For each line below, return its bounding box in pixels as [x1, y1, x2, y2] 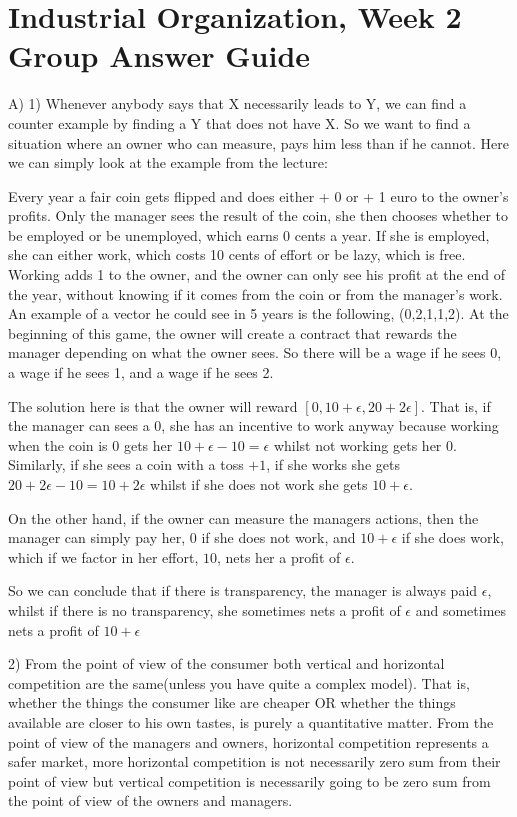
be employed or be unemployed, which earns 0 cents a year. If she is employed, [8, 224, 490, 245]
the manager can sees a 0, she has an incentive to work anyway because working [8, 415, 499, 436]
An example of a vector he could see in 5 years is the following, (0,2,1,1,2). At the [8, 303, 509, 324]
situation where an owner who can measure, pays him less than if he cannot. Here [8, 132, 510, 153]
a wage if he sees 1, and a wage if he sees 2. [8, 362, 274, 383]
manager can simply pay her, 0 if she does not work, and [8, 527, 356, 548]
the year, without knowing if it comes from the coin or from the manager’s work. [8, 283, 503, 304]
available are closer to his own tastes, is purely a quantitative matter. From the [8, 711, 494, 732]
